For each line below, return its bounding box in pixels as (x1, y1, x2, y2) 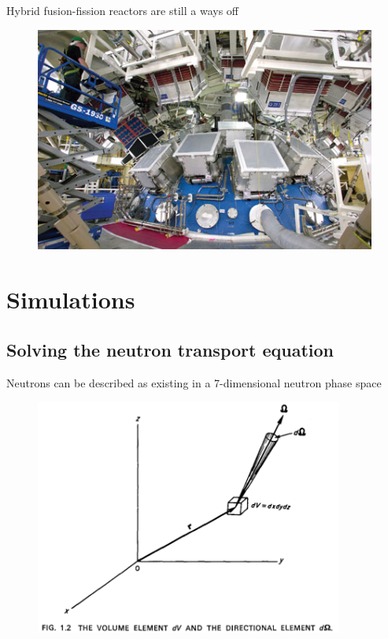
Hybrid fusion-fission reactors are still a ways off (6, 2, 238, 18)
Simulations (6, 283, 135, 316)
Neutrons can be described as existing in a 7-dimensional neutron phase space (6, 374, 382, 390)
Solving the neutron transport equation (6, 337, 334, 361)
